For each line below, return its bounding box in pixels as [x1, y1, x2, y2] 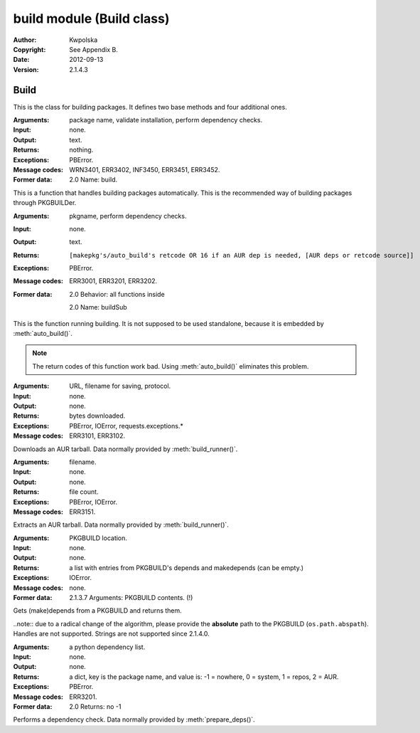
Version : [13, 65, 39, 74]
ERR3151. [69, 507, 96, 516]
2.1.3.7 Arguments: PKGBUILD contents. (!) [69, 594, 193, 602]
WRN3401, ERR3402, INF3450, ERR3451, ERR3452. [69, 165, 220, 174]
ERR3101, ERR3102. [69, 431, 126, 441]
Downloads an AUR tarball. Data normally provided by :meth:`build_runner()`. [13, 445, 238, 453]
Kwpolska [69, 36, 98, 44]
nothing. [69, 146, 94, 154]
